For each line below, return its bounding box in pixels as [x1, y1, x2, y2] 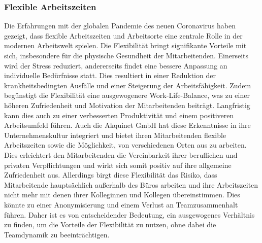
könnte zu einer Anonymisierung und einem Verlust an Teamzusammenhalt [4, 199, 238, 210]
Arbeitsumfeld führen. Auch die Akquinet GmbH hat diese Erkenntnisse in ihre [4, 120, 251, 130]
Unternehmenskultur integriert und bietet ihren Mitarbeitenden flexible [4, 129, 226, 140]
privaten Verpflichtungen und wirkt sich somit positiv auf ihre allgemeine [4, 159, 232, 170]
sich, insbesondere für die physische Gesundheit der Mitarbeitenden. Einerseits [4, 50, 249, 60]
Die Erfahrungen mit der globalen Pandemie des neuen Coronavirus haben [4, 20, 236, 31]
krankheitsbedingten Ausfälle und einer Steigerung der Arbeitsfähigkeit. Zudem [4, 80, 251, 90]
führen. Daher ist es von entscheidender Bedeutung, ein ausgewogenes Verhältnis [4, 209, 255, 220]
